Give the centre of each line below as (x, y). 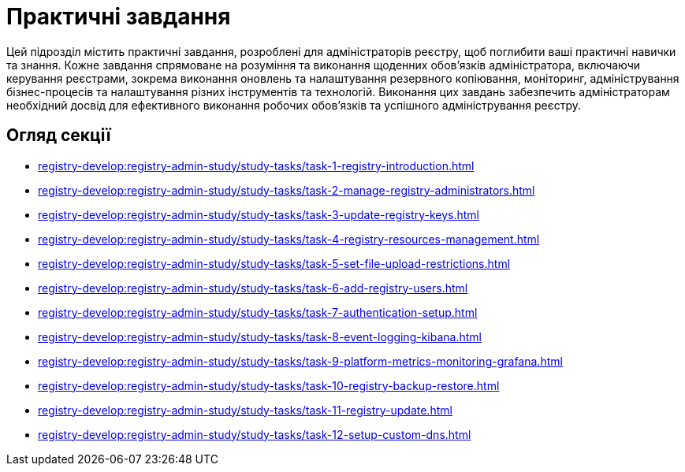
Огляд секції (59, 136)
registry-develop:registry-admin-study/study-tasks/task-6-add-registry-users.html (253, 288)
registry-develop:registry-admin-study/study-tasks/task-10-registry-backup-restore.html (269, 385)
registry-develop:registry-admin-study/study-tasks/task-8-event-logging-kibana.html (260, 336)
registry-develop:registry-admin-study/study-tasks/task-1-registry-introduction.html (256, 165)
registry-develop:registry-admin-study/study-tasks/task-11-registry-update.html (245, 410)
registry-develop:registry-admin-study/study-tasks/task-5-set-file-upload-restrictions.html (274, 263)
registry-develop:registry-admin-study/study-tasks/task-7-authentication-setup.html (258, 312)
